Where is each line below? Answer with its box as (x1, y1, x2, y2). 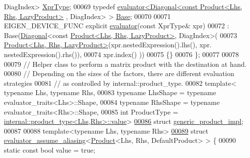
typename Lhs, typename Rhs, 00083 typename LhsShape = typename (4, 87, 216, 98)
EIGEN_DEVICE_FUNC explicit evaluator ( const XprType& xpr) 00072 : (4, 20, 229, 31)
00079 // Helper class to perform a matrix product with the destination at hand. (4, 59, 247, 69)
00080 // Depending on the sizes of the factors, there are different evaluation (4, 68, 234, 79)
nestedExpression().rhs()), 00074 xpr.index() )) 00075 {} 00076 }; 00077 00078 (4, 49, 239, 59)
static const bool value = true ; (4, 144, 95, 155)
